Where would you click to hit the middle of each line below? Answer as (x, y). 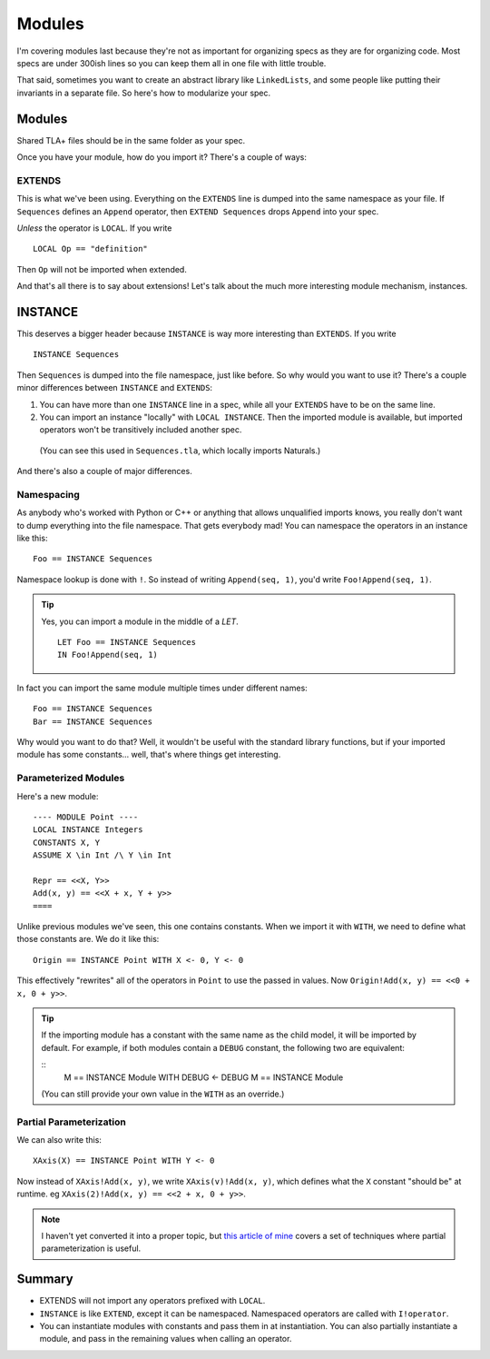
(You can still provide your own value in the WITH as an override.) (163, 1094)
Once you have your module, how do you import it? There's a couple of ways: (162, 157)
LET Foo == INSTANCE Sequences (127, 642)
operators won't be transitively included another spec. (141, 430)
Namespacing (49, 494)
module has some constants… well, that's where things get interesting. (149, 755)
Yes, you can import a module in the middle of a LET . (140, 621)
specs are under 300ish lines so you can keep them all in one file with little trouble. (171, 63)
